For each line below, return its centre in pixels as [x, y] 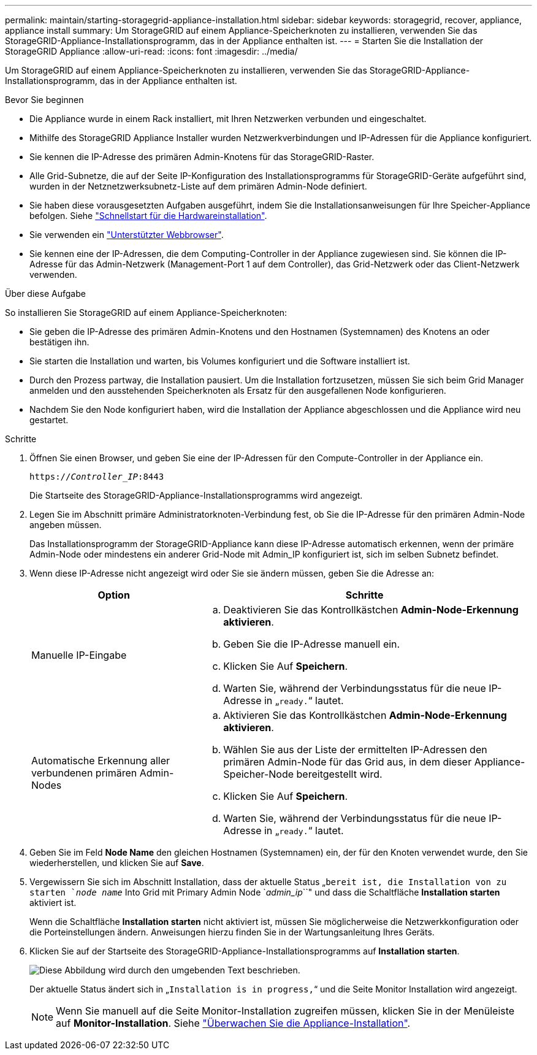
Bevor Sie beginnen [44, 100]
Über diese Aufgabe [45, 293]
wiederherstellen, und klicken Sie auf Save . [117, 863]
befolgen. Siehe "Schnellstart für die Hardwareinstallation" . [148, 216]
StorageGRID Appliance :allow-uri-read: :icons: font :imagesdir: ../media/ [151, 51]
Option [114, 595]
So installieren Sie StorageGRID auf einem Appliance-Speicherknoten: [146, 313]
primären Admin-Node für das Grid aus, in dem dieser [348, 762]
